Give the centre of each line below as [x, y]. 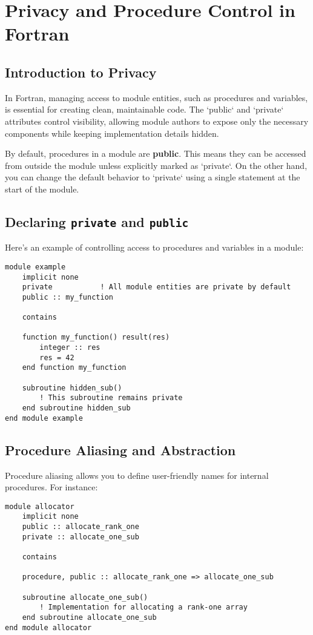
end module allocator [48, 627]
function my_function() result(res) [96, 337]
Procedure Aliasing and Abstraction [120, 449]
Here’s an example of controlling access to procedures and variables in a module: [154, 247]
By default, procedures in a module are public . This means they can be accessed [156, 153]
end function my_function [74, 368]
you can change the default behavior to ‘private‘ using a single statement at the [153, 177]
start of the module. [42, 189]
